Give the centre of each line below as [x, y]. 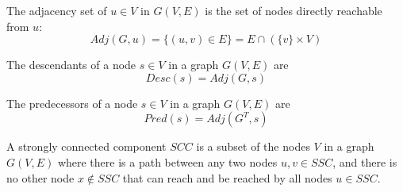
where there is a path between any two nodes [167, 161]
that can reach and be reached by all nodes [227, 177]
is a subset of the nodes [253, 146]
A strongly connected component [86, 146]
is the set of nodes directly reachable [294, 10]
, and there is [365, 161]
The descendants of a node [71, 65]
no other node [40, 177]
